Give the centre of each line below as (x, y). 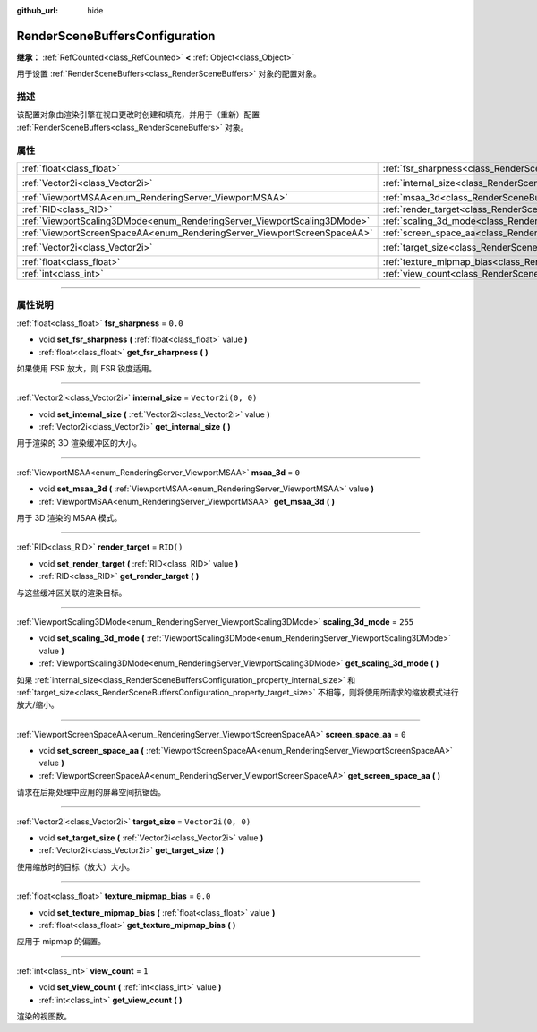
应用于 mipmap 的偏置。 (61, 942)
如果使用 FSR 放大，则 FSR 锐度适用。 (87, 368)
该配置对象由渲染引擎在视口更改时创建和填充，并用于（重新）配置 (138, 115)
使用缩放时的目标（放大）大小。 (75, 866)
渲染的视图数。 (44, 1016)
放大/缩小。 (38, 705)
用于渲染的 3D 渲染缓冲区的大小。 (79, 443)
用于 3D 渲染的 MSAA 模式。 (69, 518)
